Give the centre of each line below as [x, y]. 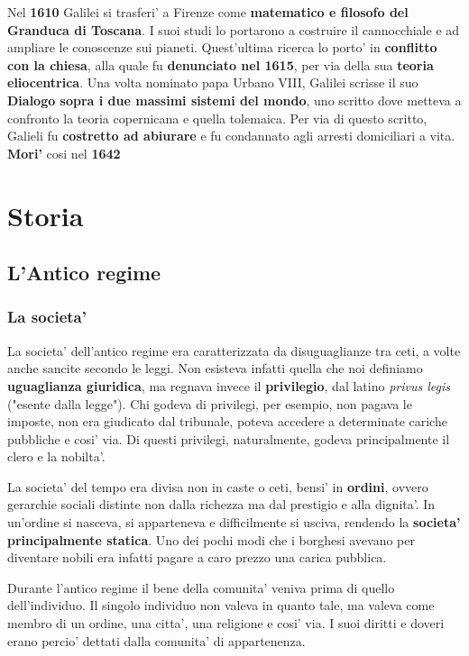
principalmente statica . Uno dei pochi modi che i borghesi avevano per [212, 539]
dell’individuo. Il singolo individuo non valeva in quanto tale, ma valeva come [221, 605]
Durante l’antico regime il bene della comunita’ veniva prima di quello [201, 587]
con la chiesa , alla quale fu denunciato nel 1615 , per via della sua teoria [221, 64]
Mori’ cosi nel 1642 [64, 153]
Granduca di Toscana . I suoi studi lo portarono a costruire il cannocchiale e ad [234, 29]
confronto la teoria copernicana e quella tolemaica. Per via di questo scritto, [217, 118]
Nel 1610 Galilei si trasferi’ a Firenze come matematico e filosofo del [208, 12]
